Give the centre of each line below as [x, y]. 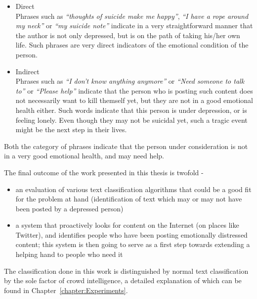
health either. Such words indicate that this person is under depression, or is [131, 110]
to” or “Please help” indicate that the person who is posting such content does [134, 90]
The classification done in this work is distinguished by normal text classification [126, 271]
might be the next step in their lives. [71, 129]
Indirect [27, 71]
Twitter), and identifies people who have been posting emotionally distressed [131, 234]
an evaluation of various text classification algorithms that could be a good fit [133, 189]
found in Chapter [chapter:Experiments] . [66, 290]
